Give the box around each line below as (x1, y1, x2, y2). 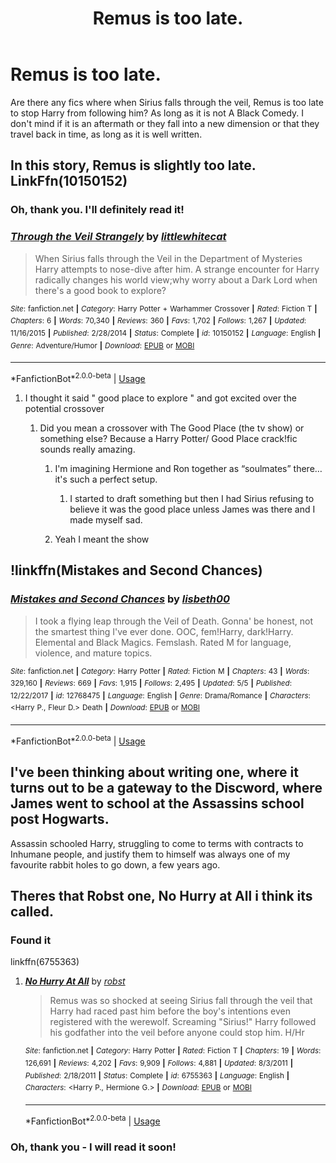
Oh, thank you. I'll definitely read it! (10, 203, 185, 217)
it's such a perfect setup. (54, 473, 158, 485)
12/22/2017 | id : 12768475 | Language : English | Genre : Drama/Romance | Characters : (10, 690, 311, 701)
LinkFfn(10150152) (10, 173, 128, 190)
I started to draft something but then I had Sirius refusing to (69, 492, 315, 504)
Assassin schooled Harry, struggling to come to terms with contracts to (10, 837, 304, 849)
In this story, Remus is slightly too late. (10, 157, 257, 174)
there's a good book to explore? (34, 284, 167, 296)
